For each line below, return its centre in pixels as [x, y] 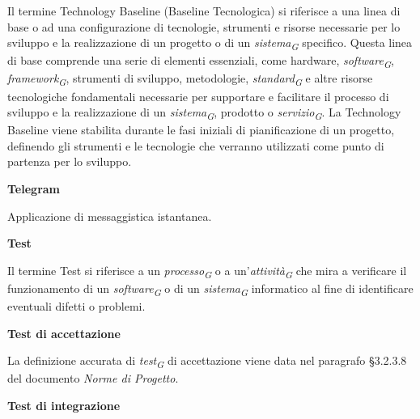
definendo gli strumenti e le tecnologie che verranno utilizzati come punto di [196, 145]
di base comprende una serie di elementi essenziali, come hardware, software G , [201, 61]
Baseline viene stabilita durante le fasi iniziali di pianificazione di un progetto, [201, 130]
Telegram [34, 189]
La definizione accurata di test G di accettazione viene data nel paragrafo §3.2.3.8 [207, 362]
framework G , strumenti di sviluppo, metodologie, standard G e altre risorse [190, 79]
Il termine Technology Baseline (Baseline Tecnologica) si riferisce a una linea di [204, 11]
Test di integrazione [64, 405]
